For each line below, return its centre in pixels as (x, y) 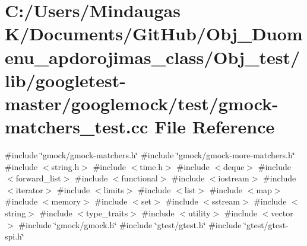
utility (200, 213)
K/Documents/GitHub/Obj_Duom (154, 33)
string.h (65, 166)
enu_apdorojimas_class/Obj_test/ (153, 57)
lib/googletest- (66, 80)
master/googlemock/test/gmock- (142, 103)
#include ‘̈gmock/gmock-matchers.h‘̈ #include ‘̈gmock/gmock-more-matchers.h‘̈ (150, 155)
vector (282, 213)
